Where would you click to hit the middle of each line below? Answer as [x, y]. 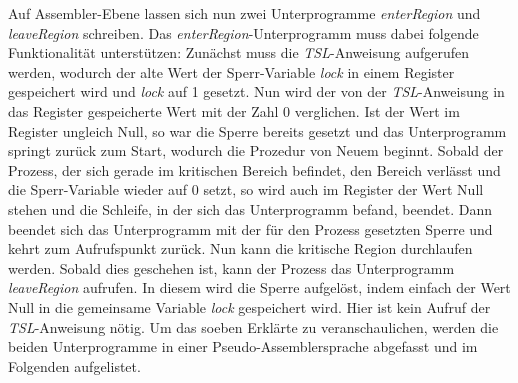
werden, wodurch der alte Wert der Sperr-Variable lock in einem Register [231, 71]
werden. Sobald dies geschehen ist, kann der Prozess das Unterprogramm [231, 267]
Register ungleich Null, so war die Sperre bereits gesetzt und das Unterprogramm [257, 130]
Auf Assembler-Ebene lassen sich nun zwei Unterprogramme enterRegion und [244, 13]
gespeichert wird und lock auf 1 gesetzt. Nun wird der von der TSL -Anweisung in [256, 91]
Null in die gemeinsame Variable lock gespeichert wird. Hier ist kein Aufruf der [249, 306]
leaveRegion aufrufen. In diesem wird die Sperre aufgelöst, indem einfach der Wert [259, 287]
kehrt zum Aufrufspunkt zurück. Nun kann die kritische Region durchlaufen [240, 248]
